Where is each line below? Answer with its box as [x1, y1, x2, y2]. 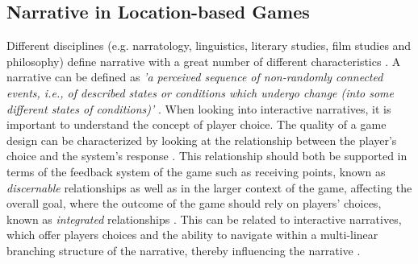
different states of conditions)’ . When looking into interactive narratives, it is [6, 100, 391, 117]
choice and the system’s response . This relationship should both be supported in [6, 147, 408, 164]
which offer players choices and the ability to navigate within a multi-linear [6, 226, 378, 243]
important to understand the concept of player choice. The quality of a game [6, 116, 387, 133]
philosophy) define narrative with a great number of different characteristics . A [6, 52, 401, 69]
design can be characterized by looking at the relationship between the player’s [6, 131, 397, 148]
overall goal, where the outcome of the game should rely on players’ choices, [6, 195, 382, 212]
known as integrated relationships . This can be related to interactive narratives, [6, 210, 402, 227]
